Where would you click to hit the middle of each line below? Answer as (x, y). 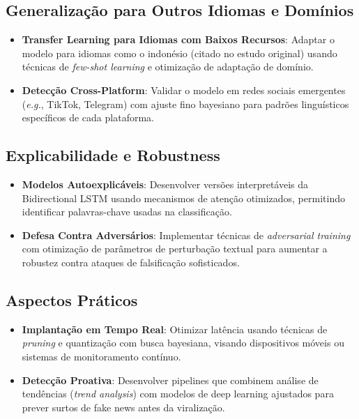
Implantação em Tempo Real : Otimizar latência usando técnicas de (175, 329)
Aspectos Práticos (72, 299)
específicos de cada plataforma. (88, 117)
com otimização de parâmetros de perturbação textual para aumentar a (175, 249)
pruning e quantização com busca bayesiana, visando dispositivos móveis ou (183, 343)
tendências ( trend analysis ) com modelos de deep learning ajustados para (178, 394)
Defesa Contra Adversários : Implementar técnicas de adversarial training (186, 235)
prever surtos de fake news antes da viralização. (123, 407)
